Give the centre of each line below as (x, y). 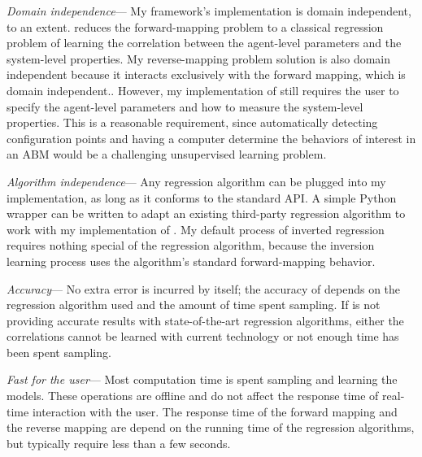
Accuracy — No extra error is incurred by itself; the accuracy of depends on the (204, 288)
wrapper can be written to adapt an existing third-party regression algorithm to (206, 213)
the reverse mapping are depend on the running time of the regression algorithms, (211, 427)
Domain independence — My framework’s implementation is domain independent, (209, 11)
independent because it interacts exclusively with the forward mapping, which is (206, 74)
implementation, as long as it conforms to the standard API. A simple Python (202, 197)
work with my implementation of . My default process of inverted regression (196, 229)
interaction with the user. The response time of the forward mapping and (215, 411)
